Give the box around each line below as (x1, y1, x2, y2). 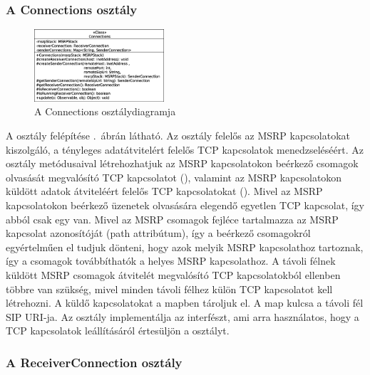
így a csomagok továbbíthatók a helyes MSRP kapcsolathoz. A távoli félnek (6, 253, 336, 268)
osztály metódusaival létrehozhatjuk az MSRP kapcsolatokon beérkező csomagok (6, 156, 359, 171)
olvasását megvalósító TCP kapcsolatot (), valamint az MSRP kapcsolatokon (6, 169, 342, 184)
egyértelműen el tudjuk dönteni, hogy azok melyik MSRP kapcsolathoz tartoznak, (6, 239, 364, 254)
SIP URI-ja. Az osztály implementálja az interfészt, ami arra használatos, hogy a (6, 309, 359, 324)
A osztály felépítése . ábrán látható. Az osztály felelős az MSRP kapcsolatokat (6, 128, 351, 143)
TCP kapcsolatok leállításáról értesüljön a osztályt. (6, 323, 230, 338)
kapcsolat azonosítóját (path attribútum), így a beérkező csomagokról (6, 226, 311, 241)
